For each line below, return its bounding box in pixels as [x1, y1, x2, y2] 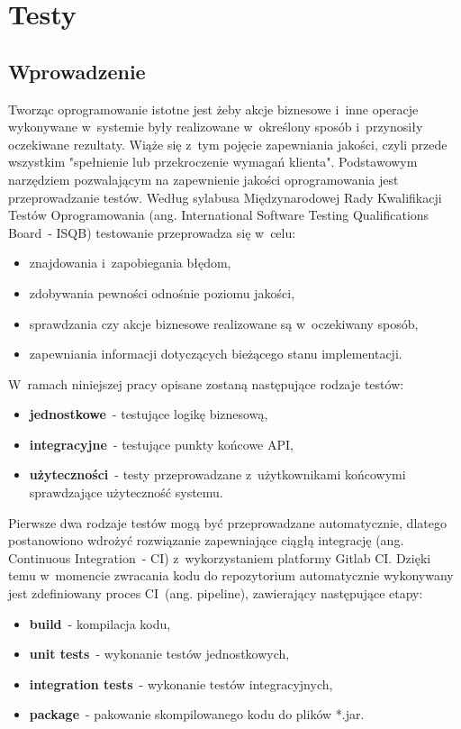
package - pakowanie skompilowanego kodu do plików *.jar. [29, 705, 365, 724]
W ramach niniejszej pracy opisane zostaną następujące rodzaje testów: [8, 374, 404, 393]
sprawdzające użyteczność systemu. [29, 483, 223, 502]
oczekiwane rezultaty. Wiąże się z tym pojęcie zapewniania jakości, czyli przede [8, 134, 447, 153]
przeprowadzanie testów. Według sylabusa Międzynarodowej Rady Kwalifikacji [8, 187, 442, 206]
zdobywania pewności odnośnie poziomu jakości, [29, 283, 295, 302]
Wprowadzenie [8, 57, 146, 85]
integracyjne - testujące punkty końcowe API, [29, 434, 294, 453]
